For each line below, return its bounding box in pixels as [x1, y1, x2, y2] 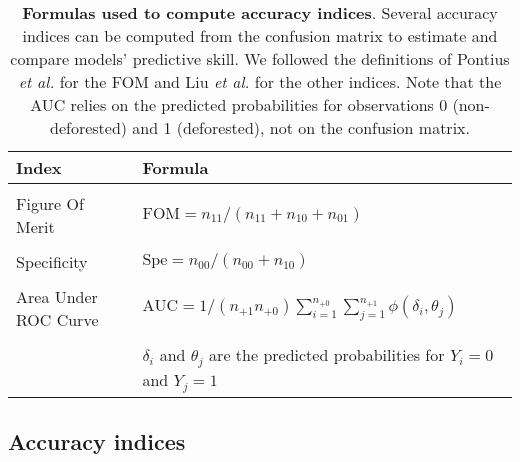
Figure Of [16, 192, 84, 215]
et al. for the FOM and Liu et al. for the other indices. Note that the [18, 70, 502, 93]
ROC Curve [16, 308, 99, 331]
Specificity [16, 250, 88, 273]
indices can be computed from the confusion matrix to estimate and [22, 24, 498, 47]
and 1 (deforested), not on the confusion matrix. [132, 116, 470, 139]
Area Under [16, 285, 98, 308]
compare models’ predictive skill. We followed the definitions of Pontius [10, 47, 510, 70]
